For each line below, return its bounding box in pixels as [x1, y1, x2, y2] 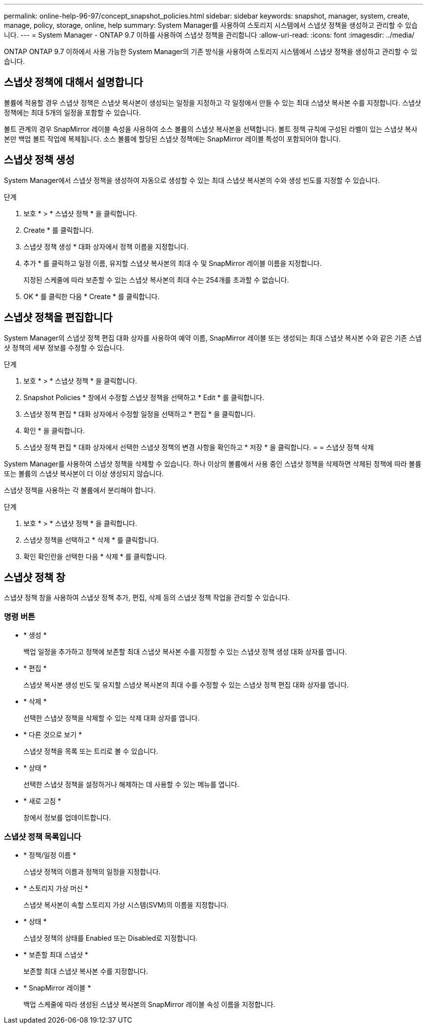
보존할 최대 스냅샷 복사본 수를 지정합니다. [23, 967, 148, 975]
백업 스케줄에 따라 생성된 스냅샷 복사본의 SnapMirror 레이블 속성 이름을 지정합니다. [23, 1000, 275, 1008]
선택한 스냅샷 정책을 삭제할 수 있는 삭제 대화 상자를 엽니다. [23, 714, 200, 723]
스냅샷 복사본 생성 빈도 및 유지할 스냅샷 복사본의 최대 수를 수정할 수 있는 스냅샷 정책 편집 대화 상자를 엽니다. [23, 681, 349, 689]
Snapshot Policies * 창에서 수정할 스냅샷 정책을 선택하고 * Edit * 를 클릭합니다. [23, 393, 264, 402]
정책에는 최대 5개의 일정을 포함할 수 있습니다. [4, 108, 141, 117]
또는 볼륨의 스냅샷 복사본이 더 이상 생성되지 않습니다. [4, 469, 164, 478]
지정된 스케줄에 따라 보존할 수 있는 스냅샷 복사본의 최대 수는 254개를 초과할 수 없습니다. [23, 275, 289, 284]
